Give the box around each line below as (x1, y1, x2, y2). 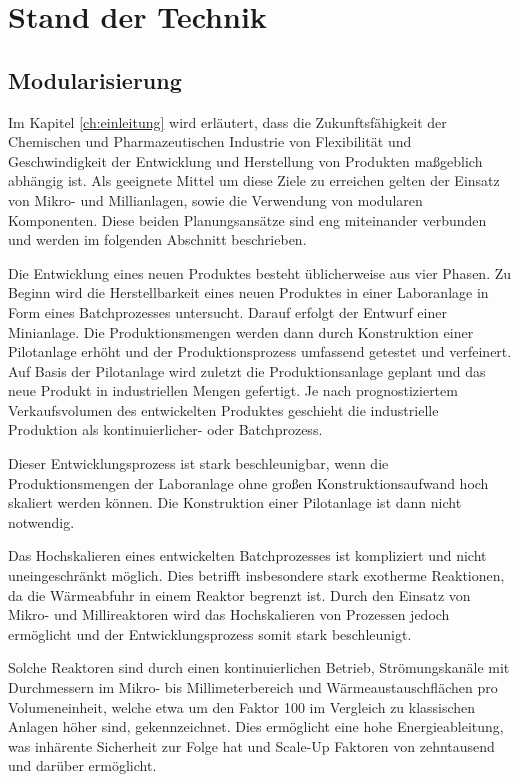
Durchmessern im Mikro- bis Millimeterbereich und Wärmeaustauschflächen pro (8, 677, 498, 698)
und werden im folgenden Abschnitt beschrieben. (8, 229, 307, 250)
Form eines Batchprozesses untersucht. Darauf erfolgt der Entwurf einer (8, 301, 447, 322)
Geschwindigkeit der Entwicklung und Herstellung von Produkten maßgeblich (8, 150, 483, 171)
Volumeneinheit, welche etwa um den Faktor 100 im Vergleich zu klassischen (8, 696, 476, 717)
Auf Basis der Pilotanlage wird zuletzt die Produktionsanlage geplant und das (8, 360, 486, 381)
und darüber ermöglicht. (8, 755, 157, 776)
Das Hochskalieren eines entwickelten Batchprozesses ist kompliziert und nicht (8, 545, 487, 566)
